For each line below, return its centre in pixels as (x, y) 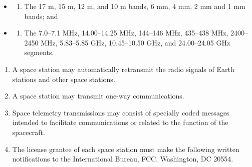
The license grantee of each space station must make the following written (126, 149)
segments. (39, 52)
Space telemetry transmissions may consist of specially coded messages (121, 112)
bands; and (41, 16)
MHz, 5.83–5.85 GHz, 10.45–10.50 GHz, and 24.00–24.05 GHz (136, 42)
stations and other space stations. (64, 79)
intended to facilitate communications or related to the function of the (120, 122)
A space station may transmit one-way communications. (98, 96)
